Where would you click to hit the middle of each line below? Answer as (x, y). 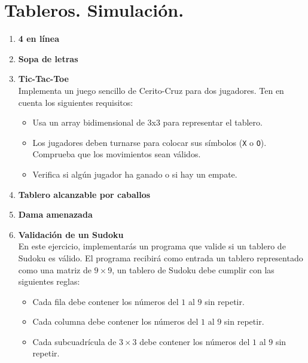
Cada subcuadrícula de (74, 341)
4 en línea (39, 39)
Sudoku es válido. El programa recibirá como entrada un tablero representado (161, 257)
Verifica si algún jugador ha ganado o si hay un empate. (135, 174)
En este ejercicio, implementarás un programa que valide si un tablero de (152, 246)
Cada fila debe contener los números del (106, 301)
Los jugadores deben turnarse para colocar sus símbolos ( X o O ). (150, 142)
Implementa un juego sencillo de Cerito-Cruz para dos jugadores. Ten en (151, 90)
